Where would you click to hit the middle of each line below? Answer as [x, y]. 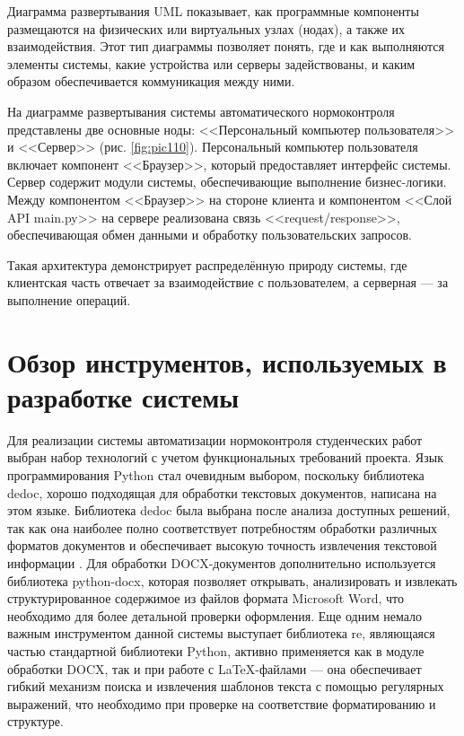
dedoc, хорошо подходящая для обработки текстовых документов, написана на [222, 492]
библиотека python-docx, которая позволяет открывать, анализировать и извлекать [232, 580]
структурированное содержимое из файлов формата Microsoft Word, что [206, 598]
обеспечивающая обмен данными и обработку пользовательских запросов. [210, 235]
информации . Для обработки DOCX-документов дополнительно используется [222, 562]
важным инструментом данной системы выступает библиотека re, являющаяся [221, 633]
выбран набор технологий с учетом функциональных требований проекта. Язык [225, 457]
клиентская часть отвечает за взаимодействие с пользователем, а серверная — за [228, 282]
